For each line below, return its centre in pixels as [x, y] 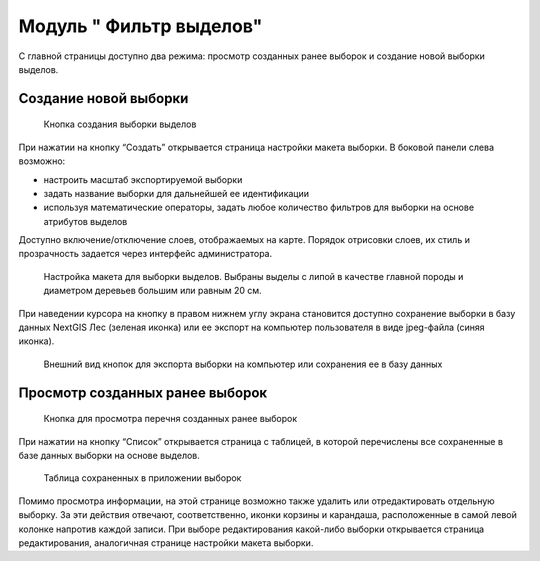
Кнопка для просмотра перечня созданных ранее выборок [170, 419]
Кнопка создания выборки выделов [120, 124]
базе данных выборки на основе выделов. [109, 455]
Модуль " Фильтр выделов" [140, 26]
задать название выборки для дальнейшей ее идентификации [176, 193]
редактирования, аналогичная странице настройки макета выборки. [166, 542]
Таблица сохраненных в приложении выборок [142, 478]
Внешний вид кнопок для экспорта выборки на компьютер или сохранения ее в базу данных [243, 364]
